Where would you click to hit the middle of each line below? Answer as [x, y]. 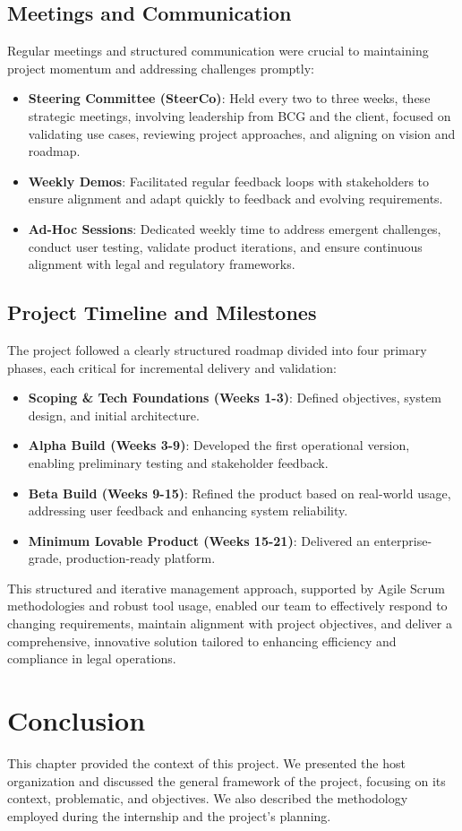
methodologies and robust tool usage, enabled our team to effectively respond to [227, 606]
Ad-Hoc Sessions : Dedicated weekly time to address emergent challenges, [235, 228]
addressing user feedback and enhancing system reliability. [188, 511]
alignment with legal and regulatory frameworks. [162, 264]
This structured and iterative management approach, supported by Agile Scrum [226, 588]
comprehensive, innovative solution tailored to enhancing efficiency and [202, 641]
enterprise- [403, 540]
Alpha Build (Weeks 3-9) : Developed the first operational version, [219, 445]
